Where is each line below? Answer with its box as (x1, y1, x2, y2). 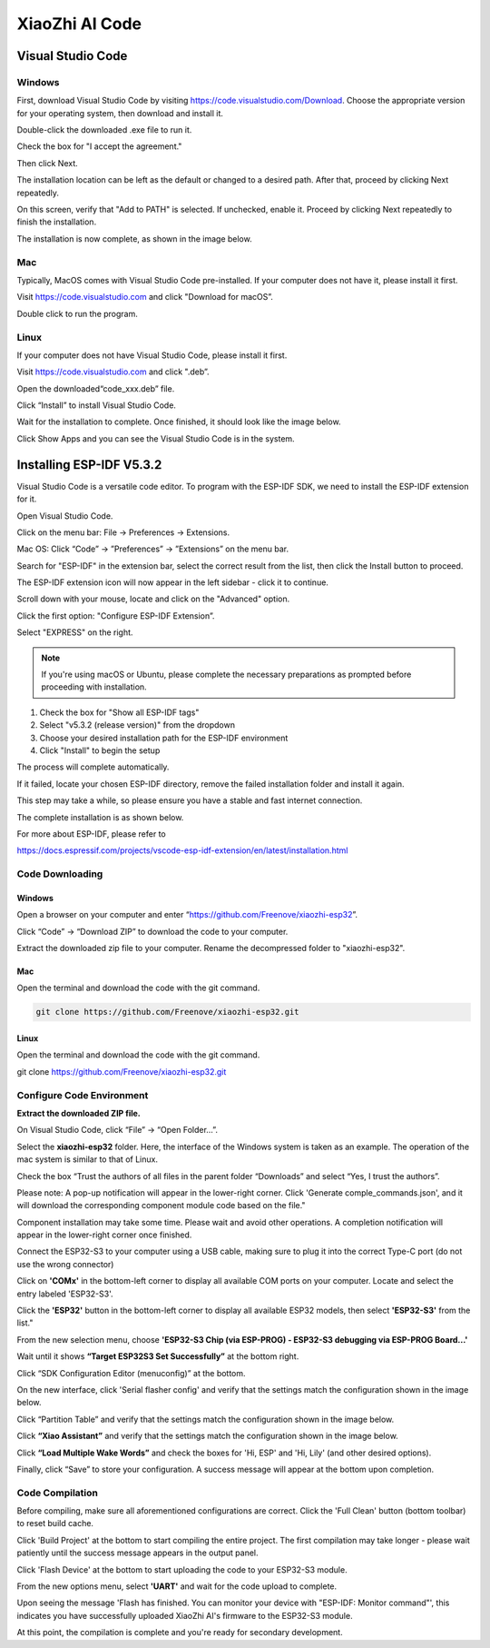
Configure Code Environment (16, 1088, 149, 1101)
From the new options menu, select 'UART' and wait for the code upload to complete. (16, 1581, 338, 1592)
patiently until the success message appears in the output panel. (16, 1547, 259, 1558)
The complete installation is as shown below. (16, 811, 184, 822)
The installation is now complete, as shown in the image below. (16, 233, 253, 244)
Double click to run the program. (16, 308, 138, 319)
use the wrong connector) (16, 1258, 114, 1269)
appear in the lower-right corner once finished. (16, 1229, 192, 1240)
